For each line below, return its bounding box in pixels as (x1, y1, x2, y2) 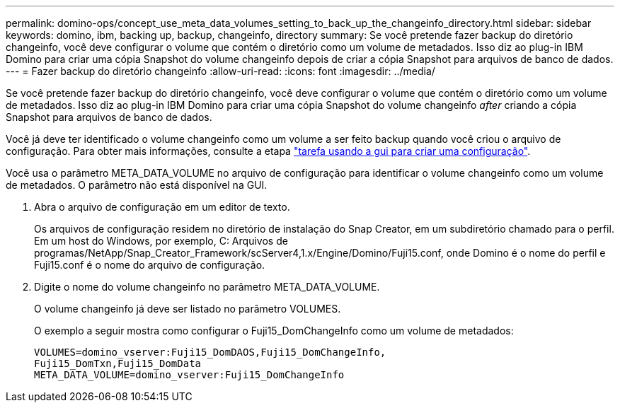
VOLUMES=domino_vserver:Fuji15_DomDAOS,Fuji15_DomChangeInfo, (34, 346, 386, 358)
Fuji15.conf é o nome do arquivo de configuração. (34, 259, 265, 271)
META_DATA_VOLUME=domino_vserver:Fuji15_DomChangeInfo (34, 369, 345, 380)
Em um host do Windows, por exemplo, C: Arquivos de (34, 235, 288, 247)
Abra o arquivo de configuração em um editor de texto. (34, 201, 290, 213)
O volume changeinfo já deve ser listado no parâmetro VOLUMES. (34, 303, 341, 315)
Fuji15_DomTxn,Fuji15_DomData (34, 358, 202, 369)
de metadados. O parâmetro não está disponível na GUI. (6, 179, 268, 191)
